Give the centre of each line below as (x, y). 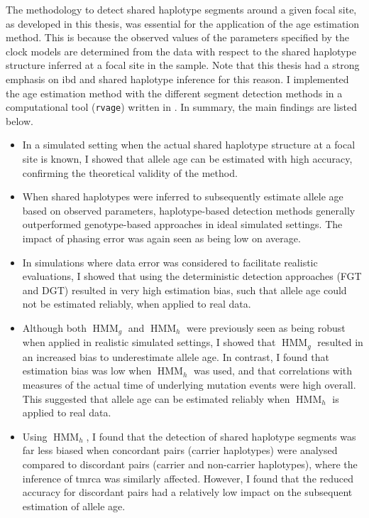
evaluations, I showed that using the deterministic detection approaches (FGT (192, 276)
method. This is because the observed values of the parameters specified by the (177, 37)
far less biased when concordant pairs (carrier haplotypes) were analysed (180, 450)
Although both (55, 327)
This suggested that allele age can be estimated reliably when (156, 398)
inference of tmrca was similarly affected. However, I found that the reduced (188, 478)
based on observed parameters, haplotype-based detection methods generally (189, 210)
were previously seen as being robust (266, 327)
